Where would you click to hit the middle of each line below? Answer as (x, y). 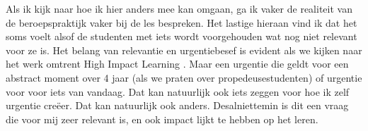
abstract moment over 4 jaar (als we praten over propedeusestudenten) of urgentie (184, 77)
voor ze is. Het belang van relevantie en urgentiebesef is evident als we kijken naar (184, 50)
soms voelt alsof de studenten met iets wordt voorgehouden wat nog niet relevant (182, 36)
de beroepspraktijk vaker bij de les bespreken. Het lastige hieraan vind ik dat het (182, 22)
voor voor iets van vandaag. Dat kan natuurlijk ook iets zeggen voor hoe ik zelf (178, 91)
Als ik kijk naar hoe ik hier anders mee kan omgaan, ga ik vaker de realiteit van (179, 8)
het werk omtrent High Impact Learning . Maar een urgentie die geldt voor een (177, 64)
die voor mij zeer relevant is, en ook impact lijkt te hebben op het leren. (162, 119)
